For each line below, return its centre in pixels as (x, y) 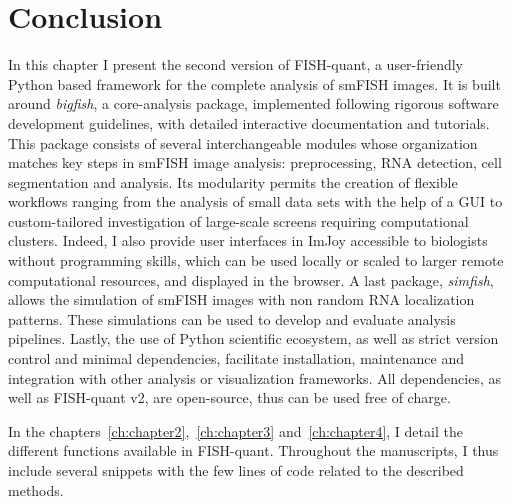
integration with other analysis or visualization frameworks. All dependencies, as (255, 377)
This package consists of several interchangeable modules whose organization (243, 142)
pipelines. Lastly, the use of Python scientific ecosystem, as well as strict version (253, 338)
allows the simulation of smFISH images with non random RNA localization (241, 299)
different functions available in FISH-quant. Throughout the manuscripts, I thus (253, 450)
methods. (36, 489)
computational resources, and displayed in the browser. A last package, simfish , (251, 279)
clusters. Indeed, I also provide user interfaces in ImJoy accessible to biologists (248, 240)
